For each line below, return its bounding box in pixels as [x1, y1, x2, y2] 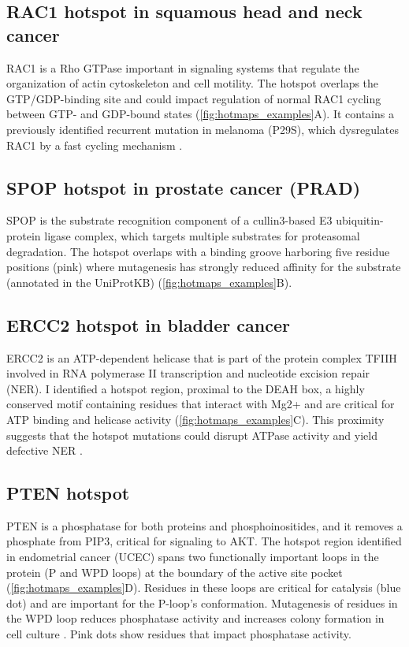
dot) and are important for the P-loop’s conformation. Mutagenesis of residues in [6, 594, 398, 611]
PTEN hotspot [6, 481, 130, 505]
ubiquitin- [336, 212, 384, 229]
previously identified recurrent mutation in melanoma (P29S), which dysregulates [6, 121, 400, 137]
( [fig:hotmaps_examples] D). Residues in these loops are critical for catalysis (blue [6, 579, 401, 596]
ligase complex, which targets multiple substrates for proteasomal [44, 227, 360, 244]
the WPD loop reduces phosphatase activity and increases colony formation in [6, 610, 385, 627]
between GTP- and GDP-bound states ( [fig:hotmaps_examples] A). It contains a [6, 106, 394, 122]
